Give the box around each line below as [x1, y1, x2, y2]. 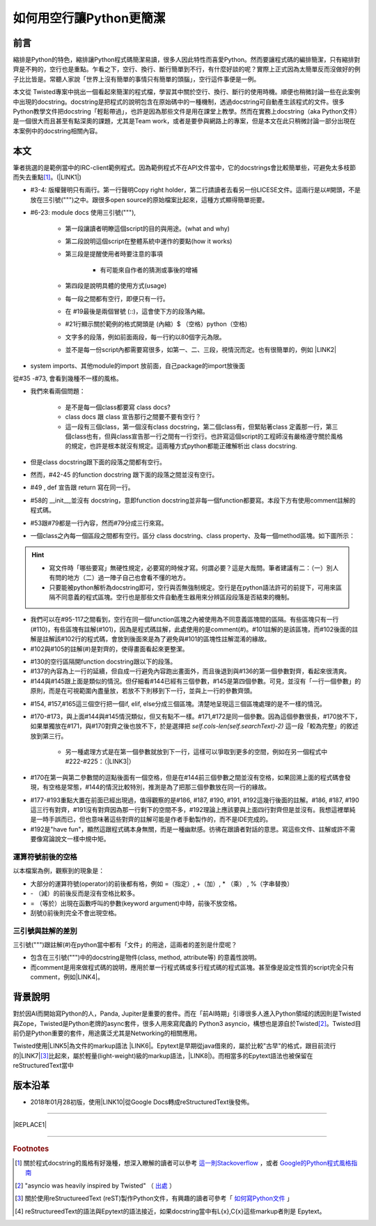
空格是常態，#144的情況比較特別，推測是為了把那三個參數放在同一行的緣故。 [48, 783, 271, 791]
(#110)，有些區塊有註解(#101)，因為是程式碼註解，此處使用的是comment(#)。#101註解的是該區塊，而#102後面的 [30, 625, 352, 634]
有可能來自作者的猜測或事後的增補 [100, 266, 198, 274]
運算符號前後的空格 [13, 852, 78, 861]
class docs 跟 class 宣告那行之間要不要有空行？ [65, 413, 202, 421]
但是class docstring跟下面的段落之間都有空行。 [30, 457, 166, 466]
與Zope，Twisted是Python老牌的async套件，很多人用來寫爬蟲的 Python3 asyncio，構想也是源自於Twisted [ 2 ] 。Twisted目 [13, 1019, 361, 1027]
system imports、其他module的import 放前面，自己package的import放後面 [30, 361, 245, 369]
